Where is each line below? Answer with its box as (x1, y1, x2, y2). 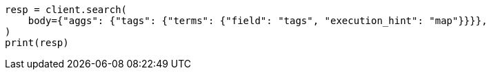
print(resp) (5, 37, 69, 48)
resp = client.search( (5, 4, 128, 15)
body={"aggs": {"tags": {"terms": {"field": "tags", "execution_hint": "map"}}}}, (28, 15, 488, 26)
